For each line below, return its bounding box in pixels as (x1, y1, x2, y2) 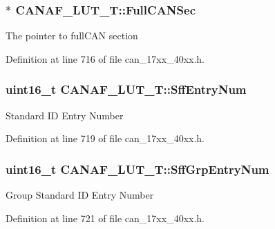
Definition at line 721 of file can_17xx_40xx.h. (6, 210, 205, 225)
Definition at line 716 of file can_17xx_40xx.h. (6, 51, 205, 66)
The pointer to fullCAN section (6, 28, 138, 43)
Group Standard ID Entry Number (6, 188, 154, 202)
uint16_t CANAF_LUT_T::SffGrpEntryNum (6, 160, 269, 177)
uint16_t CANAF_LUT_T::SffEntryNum (6, 81, 247, 98)
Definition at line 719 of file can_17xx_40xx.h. (6, 131, 205, 146)
